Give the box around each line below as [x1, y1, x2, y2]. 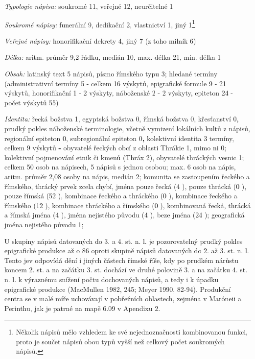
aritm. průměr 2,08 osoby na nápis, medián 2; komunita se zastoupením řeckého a [4, 171, 250, 181]
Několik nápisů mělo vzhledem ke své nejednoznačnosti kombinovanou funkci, [16, 327, 248, 337]
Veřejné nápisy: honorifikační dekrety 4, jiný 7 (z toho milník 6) [4, 35, 196, 46]
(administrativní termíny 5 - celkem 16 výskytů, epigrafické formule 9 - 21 [4, 78, 226, 88]
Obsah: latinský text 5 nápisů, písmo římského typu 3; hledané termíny [4, 69, 218, 79]
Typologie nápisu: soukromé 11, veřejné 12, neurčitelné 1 [4, 1, 173, 11]
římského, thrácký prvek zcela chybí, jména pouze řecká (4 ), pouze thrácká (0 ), [4, 181, 247, 191]
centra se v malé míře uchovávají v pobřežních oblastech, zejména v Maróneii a [4, 293, 242, 304]
